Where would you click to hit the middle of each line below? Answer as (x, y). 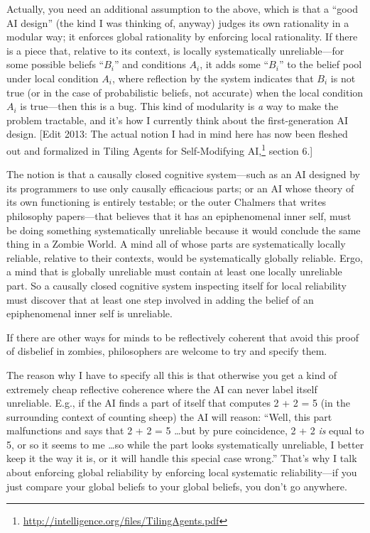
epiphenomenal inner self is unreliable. (89, 313)
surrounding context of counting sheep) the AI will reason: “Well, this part (169, 416)
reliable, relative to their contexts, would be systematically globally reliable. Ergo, (185, 257)
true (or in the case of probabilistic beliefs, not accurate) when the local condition (185, 92)
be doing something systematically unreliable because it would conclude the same (184, 230)
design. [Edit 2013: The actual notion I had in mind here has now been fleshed (177, 134)
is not (343, 78)
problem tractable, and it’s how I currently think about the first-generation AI (178, 120)
